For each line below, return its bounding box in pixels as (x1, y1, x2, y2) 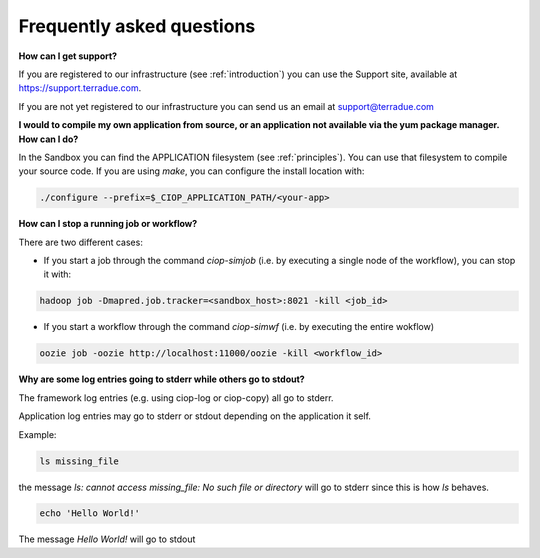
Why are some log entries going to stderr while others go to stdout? (18, 373, 305, 385)
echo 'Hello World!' (39, 508, 140, 519)
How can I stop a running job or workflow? (18, 218, 198, 230)
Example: (18, 428, 57, 440)
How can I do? (18, 133, 79, 145)
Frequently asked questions (18, 15, 256, 37)
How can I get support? (18, 50, 118, 62)
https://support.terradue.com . (18, 82, 142, 94)
